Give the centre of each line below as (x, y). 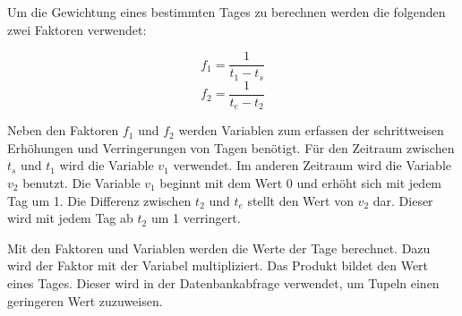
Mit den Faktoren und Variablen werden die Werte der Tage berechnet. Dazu (219, 248)
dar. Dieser (403, 200)
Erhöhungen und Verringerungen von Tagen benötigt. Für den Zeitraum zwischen (231, 147)
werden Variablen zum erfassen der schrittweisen (311, 130)
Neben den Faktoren (63, 130)
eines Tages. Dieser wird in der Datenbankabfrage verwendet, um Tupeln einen (223, 282)
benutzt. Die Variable (81, 183)
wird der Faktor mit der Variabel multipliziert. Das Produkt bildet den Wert (218, 265)
